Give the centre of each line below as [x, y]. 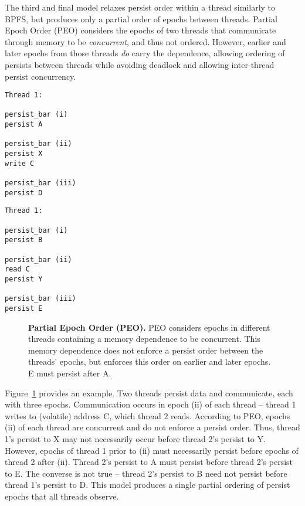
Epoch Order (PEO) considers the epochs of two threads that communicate [140, 30]
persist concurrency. [40, 76]
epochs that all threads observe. [62, 496]
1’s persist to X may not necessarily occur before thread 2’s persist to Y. [135, 438]
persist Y [24, 279]
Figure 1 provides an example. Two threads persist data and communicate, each [149, 393]
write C [20, 163]
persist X [24, 154]
